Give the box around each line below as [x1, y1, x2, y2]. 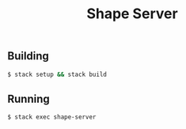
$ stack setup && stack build [7, 70, 108, 78]
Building [7, 49, 49, 63]
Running [7, 92, 51, 105]
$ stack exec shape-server [7, 113, 97, 121]
